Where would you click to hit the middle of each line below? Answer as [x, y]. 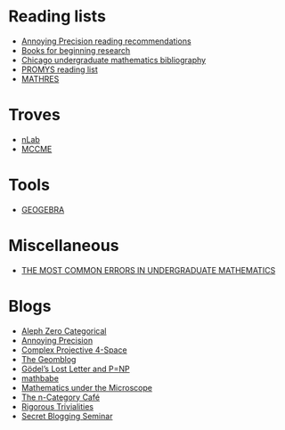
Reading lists [57, 16]
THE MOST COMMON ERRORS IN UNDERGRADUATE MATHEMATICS [148, 270]
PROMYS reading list [60, 69]
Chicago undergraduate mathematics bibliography [114, 60]
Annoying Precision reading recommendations [106, 41]
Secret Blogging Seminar [67, 416]
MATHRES [40, 78]
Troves [35, 115]
